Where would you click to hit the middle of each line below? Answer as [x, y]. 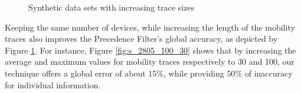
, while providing [194, 73]
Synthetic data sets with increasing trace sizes [112, 7]
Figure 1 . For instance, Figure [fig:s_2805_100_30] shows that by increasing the [150, 50]
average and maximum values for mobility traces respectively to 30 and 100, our [150, 62]
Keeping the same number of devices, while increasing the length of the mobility [150, 27]
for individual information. [53, 84]
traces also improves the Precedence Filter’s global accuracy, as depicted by [141, 39]
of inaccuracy [269, 73]
